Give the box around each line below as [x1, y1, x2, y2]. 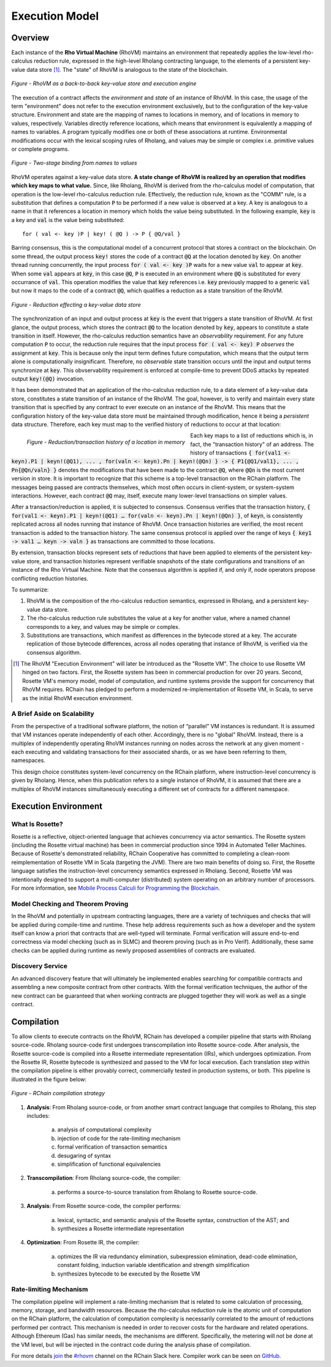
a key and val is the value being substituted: [11, 216, 125, 223]
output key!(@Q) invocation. [11, 375, 85, 382]
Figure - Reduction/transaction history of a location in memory [26, 439, 185, 446]
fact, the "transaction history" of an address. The [190, 441, 314, 448]
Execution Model [11, 9, 99, 23]
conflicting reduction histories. [11, 574, 89, 582]
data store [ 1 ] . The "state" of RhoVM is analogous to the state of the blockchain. [26, 66, 228, 73]
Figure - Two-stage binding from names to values [11, 160, 137, 167]
